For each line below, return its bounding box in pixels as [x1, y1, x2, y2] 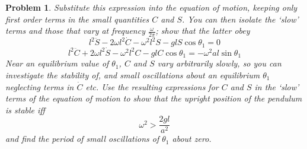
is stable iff [5, 103, 45, 116]
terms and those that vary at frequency [5, 24, 145, 37]
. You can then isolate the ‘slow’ [182, 12, 299, 25]
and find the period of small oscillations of [5, 132, 159, 145]
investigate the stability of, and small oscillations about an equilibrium [5, 68, 260, 81]
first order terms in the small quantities [5, 12, 149, 25]
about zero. [172, 132, 212, 145]
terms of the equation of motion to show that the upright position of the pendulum [5, 92, 302, 104]
